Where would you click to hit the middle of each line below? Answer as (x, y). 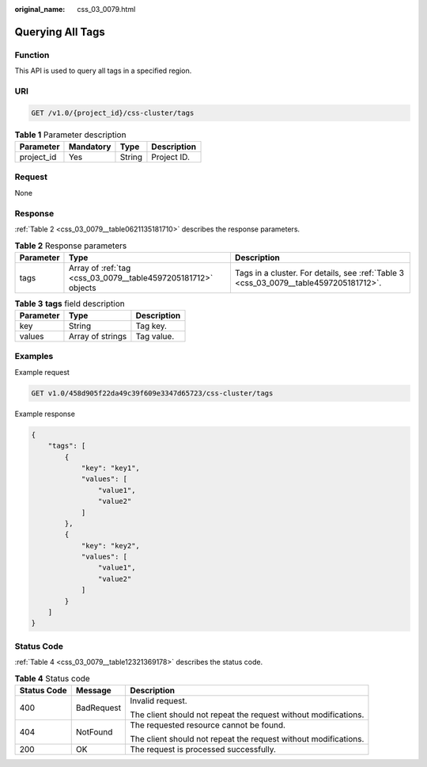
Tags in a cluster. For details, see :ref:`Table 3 (319, 273)
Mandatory (90, 147)
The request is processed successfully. (203, 749)
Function (32, 55)
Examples (34, 357)
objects (82, 288)
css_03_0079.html (106, 9)
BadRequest (98, 708)
